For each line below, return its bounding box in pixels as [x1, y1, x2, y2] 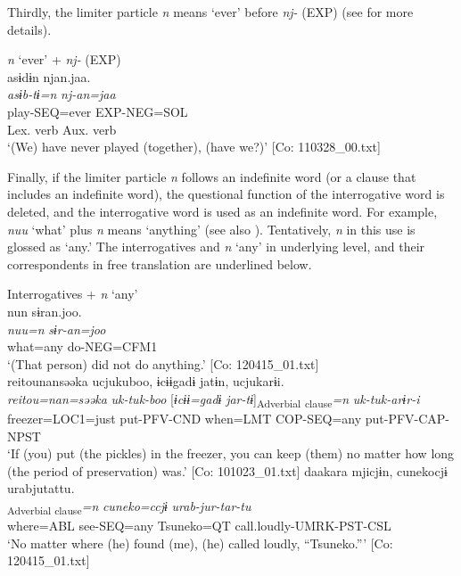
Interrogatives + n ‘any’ [7, 284, 138, 303]
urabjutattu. [7, 479, 75, 498]
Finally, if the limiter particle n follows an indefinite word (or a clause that [7, 167, 416, 185]
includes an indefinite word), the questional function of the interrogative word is [7, 185, 445, 203]
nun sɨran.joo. [7, 301, 82, 320]
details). [7, 20, 52, 38]
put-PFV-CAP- [365, 409, 450, 427]
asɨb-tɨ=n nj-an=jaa [7, 85, 116, 103]
